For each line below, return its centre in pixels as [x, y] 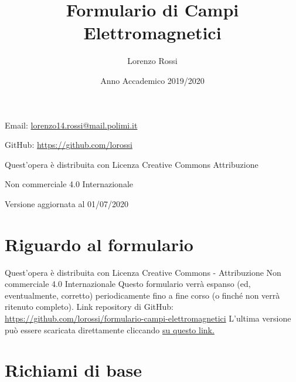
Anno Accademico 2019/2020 [152, 80]
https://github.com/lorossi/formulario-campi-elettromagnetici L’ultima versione [148, 318]
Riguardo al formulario [99, 244]
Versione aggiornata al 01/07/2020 [67, 203]
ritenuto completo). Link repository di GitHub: [89, 307]
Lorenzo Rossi [152, 61]
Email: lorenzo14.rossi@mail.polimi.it [71, 125]
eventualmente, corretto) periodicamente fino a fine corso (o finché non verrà [142, 295]
